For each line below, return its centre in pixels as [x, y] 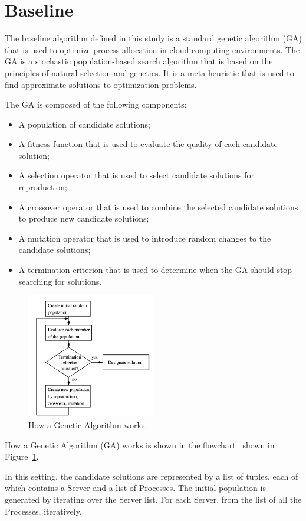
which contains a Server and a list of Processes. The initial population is [135, 488]
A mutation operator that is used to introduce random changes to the [145, 238]
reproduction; [43, 187]
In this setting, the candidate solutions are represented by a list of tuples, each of [152, 476]
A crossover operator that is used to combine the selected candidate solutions [158, 206]
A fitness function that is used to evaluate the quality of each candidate [148, 144]
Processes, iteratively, [43, 511]
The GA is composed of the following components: [96, 104]
